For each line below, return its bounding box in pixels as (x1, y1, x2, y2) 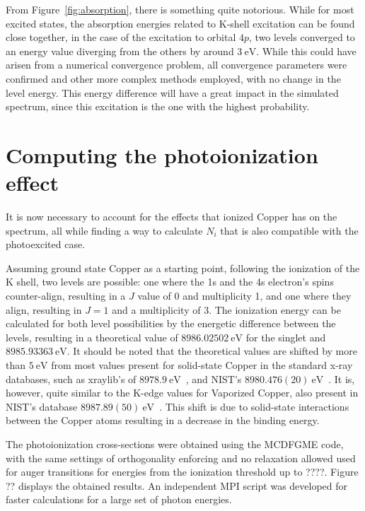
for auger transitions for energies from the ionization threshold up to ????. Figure (6, 464, 359, 479)
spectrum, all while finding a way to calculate (6, 223, 203, 237)
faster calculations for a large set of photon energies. (6, 492, 232, 507)
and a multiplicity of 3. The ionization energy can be (112, 302, 341, 317)
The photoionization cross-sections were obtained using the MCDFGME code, (6, 436, 344, 451)
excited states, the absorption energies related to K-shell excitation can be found (6, 16, 355, 30)
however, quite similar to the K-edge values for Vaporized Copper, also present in (6, 385, 359, 400)
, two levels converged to (249, 30, 355, 45)
